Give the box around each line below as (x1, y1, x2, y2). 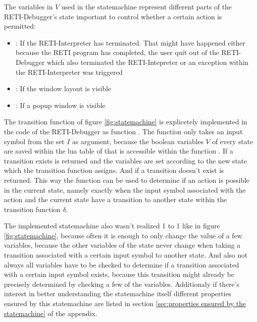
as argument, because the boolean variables (72, 136, 204, 146)
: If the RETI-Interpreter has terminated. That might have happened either (15, 37, 246, 48)
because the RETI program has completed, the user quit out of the (15, 47, 219, 57)
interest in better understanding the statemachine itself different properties (4, 288, 232, 299)
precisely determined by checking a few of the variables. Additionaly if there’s (4, 278, 240, 289)
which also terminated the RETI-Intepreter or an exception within (47, 56, 249, 67)
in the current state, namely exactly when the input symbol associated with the (4, 184, 246, 195)
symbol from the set (4, 136, 65, 146)
